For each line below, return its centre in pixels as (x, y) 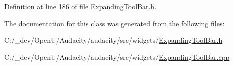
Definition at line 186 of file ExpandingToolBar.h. (80, 6)
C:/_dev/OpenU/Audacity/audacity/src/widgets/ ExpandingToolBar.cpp (117, 57)
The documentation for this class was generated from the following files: (114, 23)
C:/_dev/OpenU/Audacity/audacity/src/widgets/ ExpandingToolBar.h (113, 40)
